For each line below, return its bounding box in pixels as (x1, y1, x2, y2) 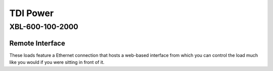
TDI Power (9, 8, 54, 19)
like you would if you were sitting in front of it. (9, 59, 105, 65)
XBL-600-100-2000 (9, 22, 78, 31)
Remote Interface (9, 39, 65, 47)
